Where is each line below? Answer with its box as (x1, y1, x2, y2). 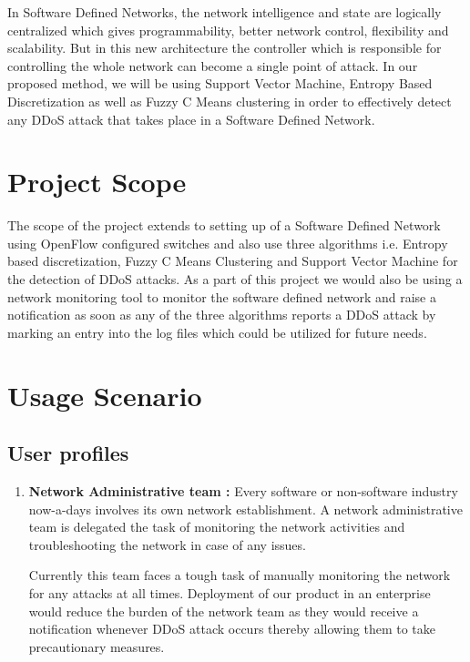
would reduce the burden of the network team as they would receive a (28, 601, 419, 620)
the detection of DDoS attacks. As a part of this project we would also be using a (7, 270, 463, 289)
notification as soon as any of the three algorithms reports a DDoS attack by (7, 305, 436, 324)
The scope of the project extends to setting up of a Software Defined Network (7, 216, 441, 235)
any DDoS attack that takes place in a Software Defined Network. (7, 109, 375, 128)
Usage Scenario (7, 376, 202, 413)
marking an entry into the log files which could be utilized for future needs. (7, 322, 427, 341)
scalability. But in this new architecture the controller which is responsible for (7, 38, 442, 57)
